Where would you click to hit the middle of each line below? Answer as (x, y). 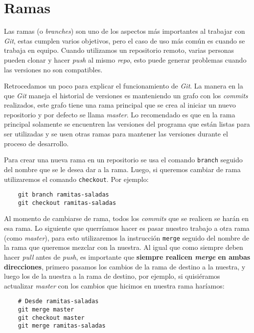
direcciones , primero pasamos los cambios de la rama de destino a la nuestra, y (125, 266)
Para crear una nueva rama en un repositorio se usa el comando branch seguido (123, 160)
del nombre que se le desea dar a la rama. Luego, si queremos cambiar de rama (122, 169)
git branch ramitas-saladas (63, 195)
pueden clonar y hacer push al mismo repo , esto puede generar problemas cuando (125, 59)
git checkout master (51, 318)
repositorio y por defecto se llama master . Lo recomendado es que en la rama (120, 114)
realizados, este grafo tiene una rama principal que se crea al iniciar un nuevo (120, 105)
